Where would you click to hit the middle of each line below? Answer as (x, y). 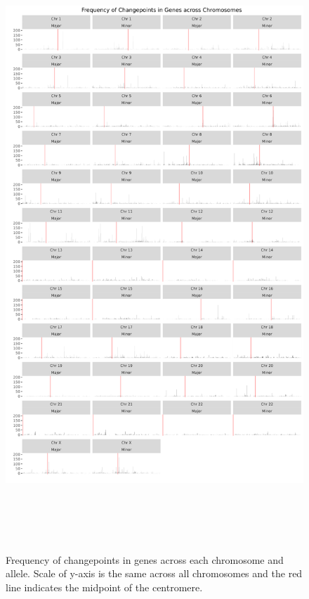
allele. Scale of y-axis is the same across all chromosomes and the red (154, 573)
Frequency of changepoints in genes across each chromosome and (145, 559)
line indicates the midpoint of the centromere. (104, 587)
